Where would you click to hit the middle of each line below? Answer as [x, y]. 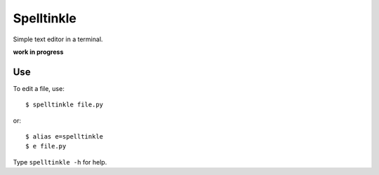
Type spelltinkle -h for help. [60, 162]
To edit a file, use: [39, 88]
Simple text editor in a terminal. [58, 39]
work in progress [38, 52]
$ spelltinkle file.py [65, 105]
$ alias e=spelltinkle [65, 137]
